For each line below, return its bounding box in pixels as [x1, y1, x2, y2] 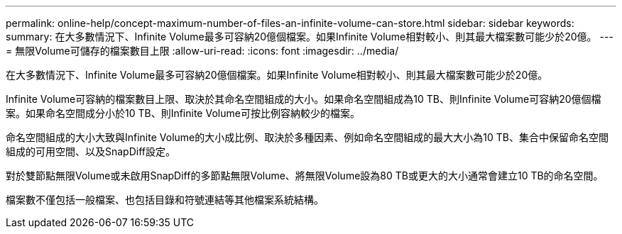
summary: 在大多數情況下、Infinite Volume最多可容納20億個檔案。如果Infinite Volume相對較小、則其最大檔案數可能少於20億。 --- [6, 30, 613, 43]
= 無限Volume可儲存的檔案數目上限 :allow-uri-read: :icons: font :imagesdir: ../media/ [6, 45, 399, 57]
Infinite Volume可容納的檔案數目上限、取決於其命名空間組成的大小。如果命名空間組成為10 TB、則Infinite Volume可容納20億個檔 [6, 93, 601, 105]
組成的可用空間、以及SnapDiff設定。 [6, 145, 175, 157]
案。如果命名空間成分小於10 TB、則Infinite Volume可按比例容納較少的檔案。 [6, 107, 360, 119]
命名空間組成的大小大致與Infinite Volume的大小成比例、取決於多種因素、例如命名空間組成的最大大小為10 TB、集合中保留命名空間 [6, 131, 609, 143]
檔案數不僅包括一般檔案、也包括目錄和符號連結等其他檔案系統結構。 [6, 194, 324, 206]
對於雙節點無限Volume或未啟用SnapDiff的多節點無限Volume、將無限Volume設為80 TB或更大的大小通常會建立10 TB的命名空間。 [6, 169, 604, 182]
